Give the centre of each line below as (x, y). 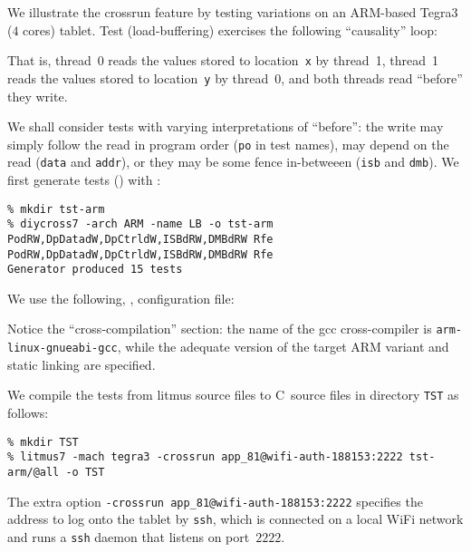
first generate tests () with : (84, 179)
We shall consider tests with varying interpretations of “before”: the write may (226, 126)
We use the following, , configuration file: (121, 298)
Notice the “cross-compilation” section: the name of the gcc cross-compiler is (220, 329)
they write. (38, 96)
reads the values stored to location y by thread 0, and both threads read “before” (235, 77)
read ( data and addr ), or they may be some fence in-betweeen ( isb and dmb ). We (233, 162)
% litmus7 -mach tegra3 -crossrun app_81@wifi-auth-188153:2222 (205, 457)
